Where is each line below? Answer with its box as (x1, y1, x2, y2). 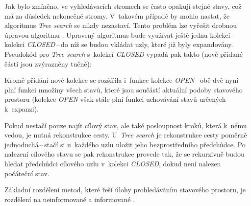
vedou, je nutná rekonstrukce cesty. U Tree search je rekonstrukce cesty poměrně (4, 130, 247, 140)
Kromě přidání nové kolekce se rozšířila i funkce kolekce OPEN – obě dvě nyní (4, 75, 239, 85)
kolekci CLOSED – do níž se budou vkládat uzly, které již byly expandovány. (4, 39, 233, 49)
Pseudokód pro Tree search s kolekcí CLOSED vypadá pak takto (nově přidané (4, 48, 243, 59)
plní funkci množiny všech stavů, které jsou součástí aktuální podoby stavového (4, 84, 243, 94)
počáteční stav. (4, 168, 50, 178)
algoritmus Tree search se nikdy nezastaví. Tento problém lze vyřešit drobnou (4, 20, 237, 30)
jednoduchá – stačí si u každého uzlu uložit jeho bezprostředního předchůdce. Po (4, 139, 246, 149)
